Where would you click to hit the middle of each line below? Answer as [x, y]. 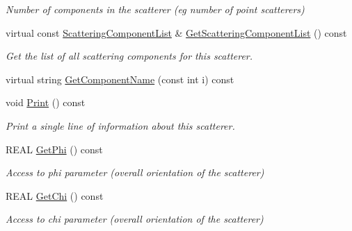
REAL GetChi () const [55, 195]
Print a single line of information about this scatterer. [120, 125]
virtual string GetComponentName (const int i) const [120, 79]
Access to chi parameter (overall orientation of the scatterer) [135, 219]
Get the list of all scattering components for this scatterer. [129, 56]
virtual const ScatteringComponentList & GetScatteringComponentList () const [176, 32]
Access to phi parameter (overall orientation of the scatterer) [135, 172]
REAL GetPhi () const [54, 149]
